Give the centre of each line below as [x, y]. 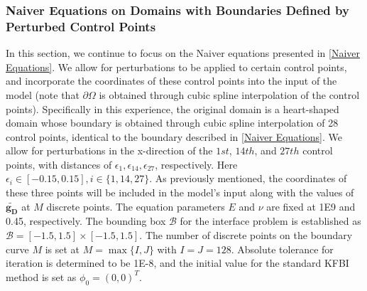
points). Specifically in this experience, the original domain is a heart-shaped [172, 109]
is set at [62, 249]
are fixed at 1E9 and [311, 206]
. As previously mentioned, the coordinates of [248, 178]
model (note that [43, 94]
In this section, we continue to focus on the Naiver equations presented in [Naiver [183, 53]
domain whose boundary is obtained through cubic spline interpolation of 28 [172, 123]
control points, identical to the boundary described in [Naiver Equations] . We [174, 136]
